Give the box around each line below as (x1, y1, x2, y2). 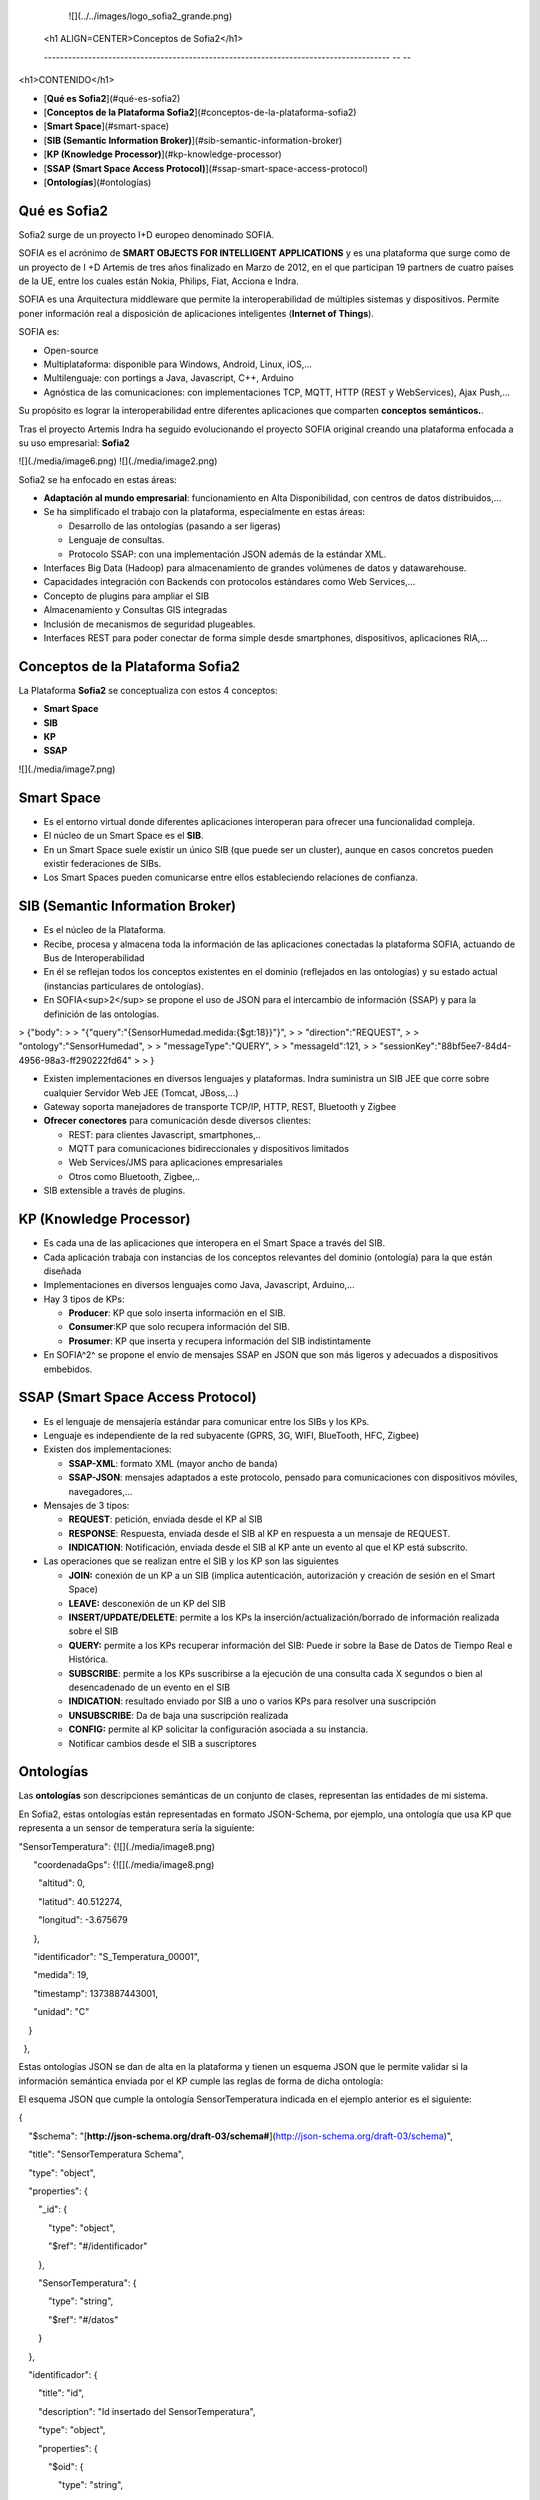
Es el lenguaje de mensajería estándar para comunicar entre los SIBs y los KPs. (43, 1415, 370, 1427)
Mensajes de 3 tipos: (43, 1499, 130, 1511)
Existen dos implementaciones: (43, 1443, 172, 1455)
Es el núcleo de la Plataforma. (43, 924, 167, 936)
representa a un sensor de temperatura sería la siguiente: (18, 1822, 255, 1834)
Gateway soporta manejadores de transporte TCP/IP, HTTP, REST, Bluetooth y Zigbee (43, 1100, 397, 1112)
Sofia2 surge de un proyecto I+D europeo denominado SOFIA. (18, 228, 275, 240)
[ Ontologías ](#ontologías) (43, 176, 152, 188)
